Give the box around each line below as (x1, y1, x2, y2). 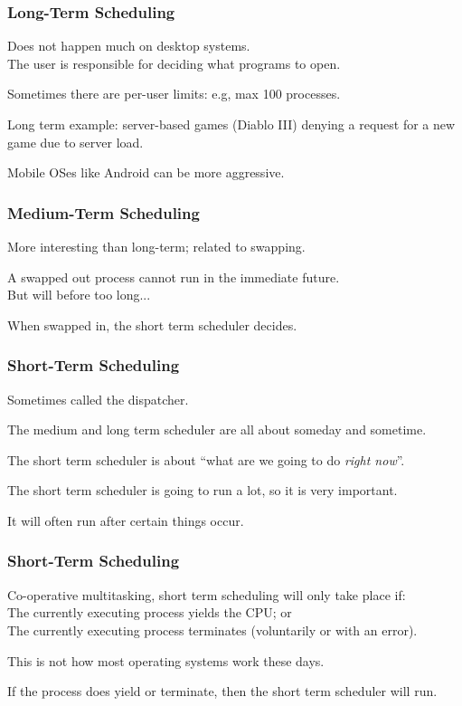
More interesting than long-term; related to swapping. (7, 237, 306, 255)
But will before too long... (7, 285, 151, 304)
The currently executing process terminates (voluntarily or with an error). (7, 620, 418, 639)
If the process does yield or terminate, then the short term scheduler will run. (7, 682, 438, 701)
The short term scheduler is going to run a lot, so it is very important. (7, 481, 398, 500)
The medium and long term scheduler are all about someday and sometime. (7, 420, 427, 439)
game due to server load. (7, 132, 144, 151)
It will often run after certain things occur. (7, 510, 244, 529)
